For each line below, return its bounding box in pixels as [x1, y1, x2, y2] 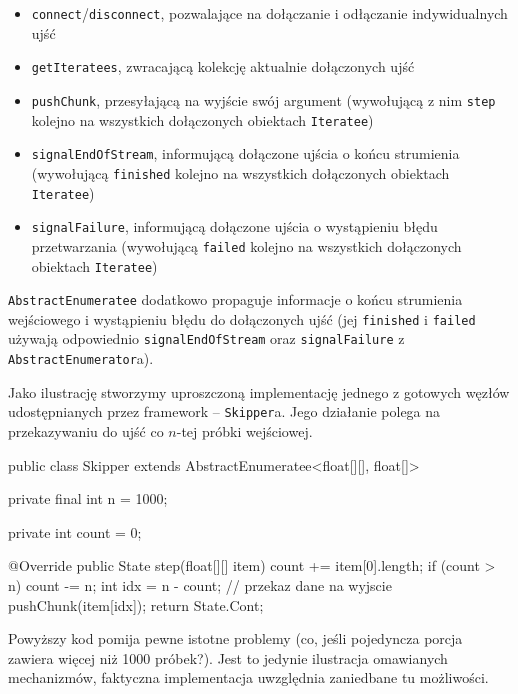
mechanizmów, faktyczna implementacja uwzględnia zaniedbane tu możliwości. [8, 667, 489, 688]
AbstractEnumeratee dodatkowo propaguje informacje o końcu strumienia [8, 289, 463, 310]
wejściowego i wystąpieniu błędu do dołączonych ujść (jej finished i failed [8, 308, 476, 329]
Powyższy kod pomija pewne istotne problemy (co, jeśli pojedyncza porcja [8, 628, 463, 649]
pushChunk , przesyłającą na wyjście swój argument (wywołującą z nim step [31, 89, 496, 110]
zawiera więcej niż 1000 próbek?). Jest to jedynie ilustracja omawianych [8, 647, 448, 668]
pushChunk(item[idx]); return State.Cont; [8, 594, 264, 615]
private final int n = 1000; [8, 488, 168, 509]
